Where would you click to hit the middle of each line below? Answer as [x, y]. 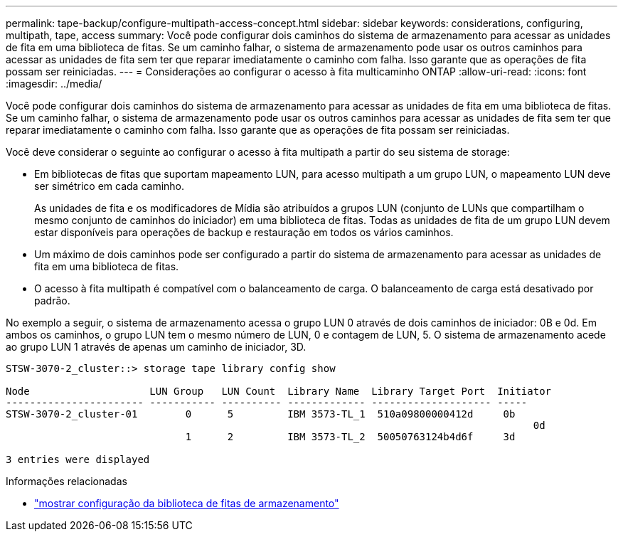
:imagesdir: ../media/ [54, 84]
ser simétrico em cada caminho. [110, 186]
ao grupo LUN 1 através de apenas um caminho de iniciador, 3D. [156, 347]
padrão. [52, 301]
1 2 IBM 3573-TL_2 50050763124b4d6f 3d [350, 437]
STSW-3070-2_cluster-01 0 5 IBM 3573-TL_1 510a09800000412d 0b [261, 414]
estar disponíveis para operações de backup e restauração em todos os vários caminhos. [244, 232]
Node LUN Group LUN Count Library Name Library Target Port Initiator [279, 391]
